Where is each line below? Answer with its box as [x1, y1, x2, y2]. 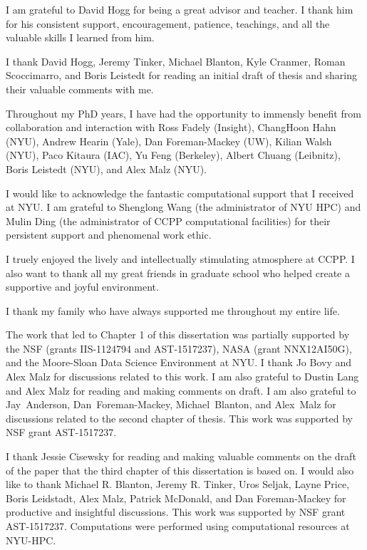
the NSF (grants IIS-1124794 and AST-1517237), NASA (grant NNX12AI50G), [6, 341, 352, 356]
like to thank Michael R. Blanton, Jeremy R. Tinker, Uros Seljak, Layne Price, [6, 477, 350, 492]
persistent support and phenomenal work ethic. [6, 227, 212, 242]
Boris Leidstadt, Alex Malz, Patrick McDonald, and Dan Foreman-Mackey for [6, 490, 346, 505]
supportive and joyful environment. [6, 279, 159, 294]
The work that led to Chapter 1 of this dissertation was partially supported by [6, 327, 350, 342]
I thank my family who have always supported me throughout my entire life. [6, 303, 340, 318]
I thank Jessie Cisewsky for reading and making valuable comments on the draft [6, 449, 356, 464]
